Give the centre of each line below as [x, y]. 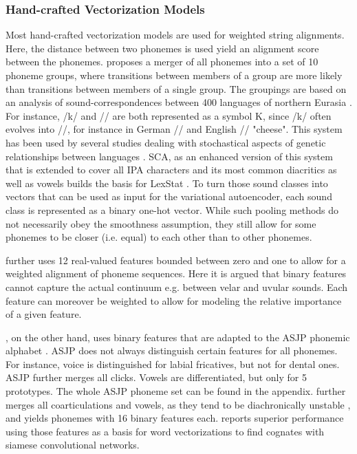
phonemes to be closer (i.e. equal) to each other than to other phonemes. [159, 237]
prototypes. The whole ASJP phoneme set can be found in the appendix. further [176, 391]
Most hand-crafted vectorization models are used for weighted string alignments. [175, 35]
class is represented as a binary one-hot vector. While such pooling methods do [172, 209]
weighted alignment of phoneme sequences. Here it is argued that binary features [176, 273]
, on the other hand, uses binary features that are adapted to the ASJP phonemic [178, 337]
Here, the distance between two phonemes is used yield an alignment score [162, 48]
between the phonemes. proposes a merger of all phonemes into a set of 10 [162, 62]
